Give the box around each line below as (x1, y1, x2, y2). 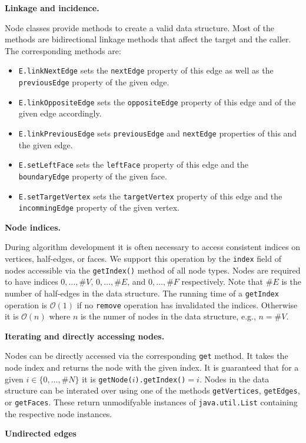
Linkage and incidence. (5, 2, 99, 14)
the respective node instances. (5, 407, 112, 419)
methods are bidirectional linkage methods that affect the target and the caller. (5, 33, 291, 45)
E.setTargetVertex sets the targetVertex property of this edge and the (18, 189, 282, 202)
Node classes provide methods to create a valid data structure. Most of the (5, 21, 274, 34)
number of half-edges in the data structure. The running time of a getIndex (5, 287, 279, 299)
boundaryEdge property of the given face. (18, 169, 167, 182)
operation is (5, 298, 48, 311)
